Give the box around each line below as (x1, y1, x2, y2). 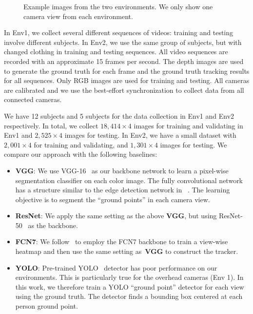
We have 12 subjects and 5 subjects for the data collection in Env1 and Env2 (4, 110, 234, 121)
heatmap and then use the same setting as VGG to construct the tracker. (15, 246, 238, 256)
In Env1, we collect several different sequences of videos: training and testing (4, 27, 234, 38)
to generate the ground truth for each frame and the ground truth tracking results (4, 65, 250, 76)
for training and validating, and (34, 139, 128, 149)
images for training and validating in (134, 120, 243, 130)
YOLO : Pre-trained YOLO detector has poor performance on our (15, 262, 217, 272)
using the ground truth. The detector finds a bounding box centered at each (15, 291, 243, 301)
